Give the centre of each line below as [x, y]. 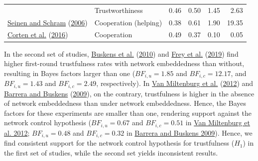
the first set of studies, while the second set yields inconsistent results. [111, 152]
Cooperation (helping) [128, 22]
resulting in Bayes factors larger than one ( [70, 73]
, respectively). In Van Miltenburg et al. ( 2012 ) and [175, 83]
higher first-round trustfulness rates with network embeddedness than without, [124, 63]
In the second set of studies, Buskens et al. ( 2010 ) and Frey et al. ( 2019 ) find [121, 53]
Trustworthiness [119, 10]
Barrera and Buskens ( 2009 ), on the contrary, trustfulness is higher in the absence [129, 93]
